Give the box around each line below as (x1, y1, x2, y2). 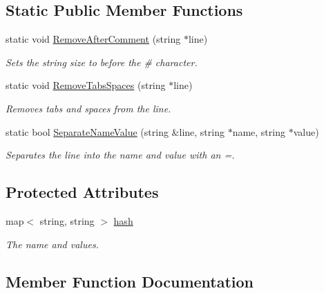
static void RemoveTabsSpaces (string (6, 78, 166, 92)
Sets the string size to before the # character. (6, 54, 198, 69)
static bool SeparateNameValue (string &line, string (6, 124, 225, 139)
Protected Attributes (6, 181, 159, 203)
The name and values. (6, 236, 99, 251)
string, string (39, 213, 95, 228)
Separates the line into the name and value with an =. (6, 148, 235, 162)
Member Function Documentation (6, 270, 254, 292)
